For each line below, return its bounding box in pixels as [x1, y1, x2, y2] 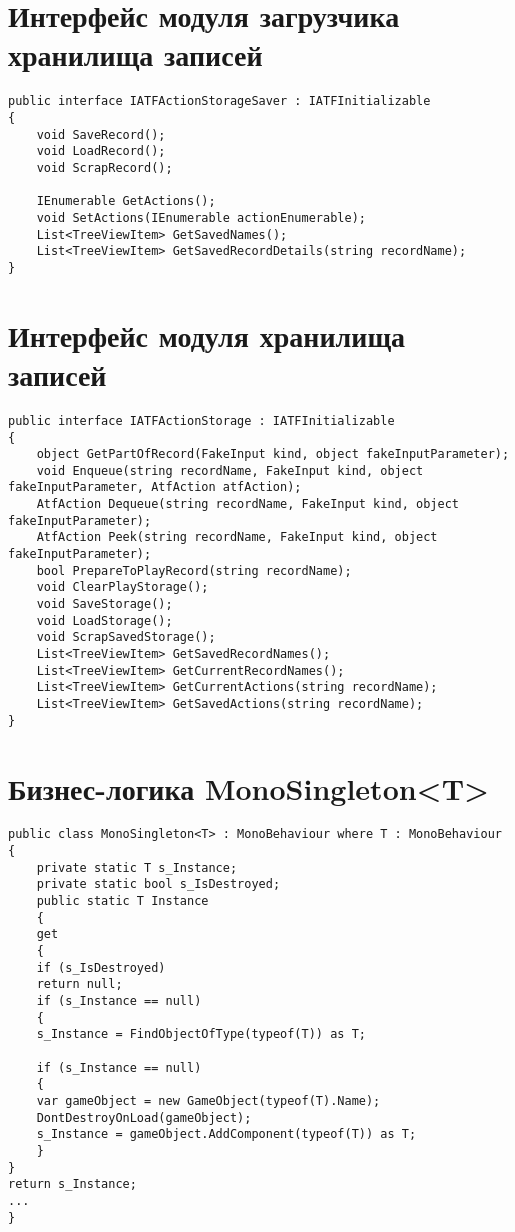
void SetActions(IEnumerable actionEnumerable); [36, 210, 366, 225]
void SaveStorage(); [36, 597, 173, 612]
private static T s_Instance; [36, 860, 238, 875]
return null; [36, 977, 123, 992]
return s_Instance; [8, 1177, 137, 1192]
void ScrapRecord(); [36, 160, 173, 175]
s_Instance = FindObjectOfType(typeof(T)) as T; [36, 1027, 366, 1042]
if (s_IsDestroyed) [36, 960, 166, 975]
